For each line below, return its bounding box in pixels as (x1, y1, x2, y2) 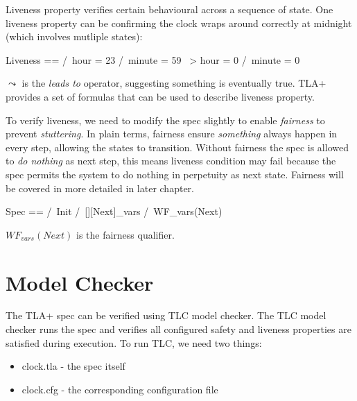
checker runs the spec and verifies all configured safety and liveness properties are (6, 322, 351, 336)
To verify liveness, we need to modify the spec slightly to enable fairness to (6, 112, 325, 127)
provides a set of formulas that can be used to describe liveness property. (6, 89, 315, 103)
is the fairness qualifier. (76, 227, 175, 241)
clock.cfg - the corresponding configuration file (21, 382, 218, 396)
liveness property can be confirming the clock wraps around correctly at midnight (6, 15, 352, 30)
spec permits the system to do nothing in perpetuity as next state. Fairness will (6, 167, 344, 181)
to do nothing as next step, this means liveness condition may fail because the (6, 153, 336, 168)
